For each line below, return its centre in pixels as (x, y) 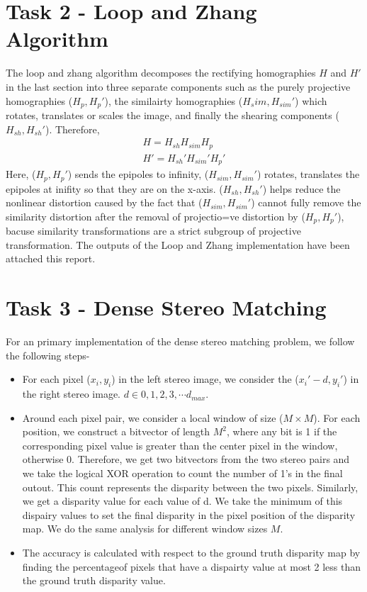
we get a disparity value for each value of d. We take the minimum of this (182, 501)
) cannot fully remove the (306, 202)
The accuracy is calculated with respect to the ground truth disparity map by (191, 553)
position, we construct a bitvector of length (116, 431)
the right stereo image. (71, 394)
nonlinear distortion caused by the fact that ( (104, 202)
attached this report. (51, 258)
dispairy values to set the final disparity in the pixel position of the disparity (189, 514)
